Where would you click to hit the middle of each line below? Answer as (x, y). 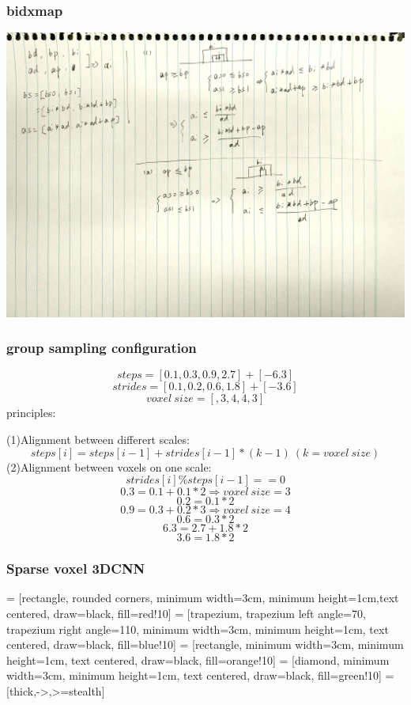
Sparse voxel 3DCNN (76, 569)
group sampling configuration (102, 348)
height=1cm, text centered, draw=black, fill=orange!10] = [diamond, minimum (198, 660)
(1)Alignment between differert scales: (98, 439)
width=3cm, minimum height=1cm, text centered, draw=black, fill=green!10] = (200, 675)
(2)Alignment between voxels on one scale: (109, 466)
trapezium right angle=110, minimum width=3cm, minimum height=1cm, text (198, 629)
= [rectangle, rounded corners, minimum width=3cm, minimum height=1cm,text (203, 598)
